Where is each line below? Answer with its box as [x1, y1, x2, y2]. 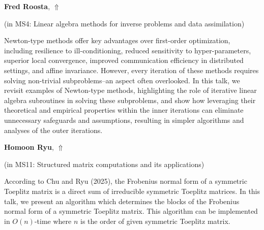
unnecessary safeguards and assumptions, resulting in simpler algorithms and [4, 114, 244, 125]
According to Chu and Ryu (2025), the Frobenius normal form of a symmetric [4, 176, 247, 186]
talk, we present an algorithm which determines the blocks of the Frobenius [4, 195, 240, 206]
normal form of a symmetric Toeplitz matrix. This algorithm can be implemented [4, 206, 258, 216]
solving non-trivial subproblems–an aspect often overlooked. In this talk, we [4, 75, 240, 85]
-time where [34, 215, 72, 226]
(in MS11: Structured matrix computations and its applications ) [4, 158, 204, 169]
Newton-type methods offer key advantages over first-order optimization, [4, 35, 230, 46]
